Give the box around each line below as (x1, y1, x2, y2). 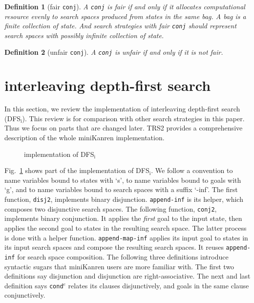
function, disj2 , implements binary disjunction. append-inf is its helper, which (4, 194, 243, 204)
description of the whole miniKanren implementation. (4, 132, 165, 143)
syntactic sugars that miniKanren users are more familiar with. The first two (4, 261, 234, 271)
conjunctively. (4, 290, 45, 300)
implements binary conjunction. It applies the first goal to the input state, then (4, 213, 242, 223)
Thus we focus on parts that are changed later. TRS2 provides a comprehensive (4, 123, 243, 133)
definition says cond (4, 280, 63, 290)
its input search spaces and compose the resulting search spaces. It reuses (4, 242, 224, 252)
